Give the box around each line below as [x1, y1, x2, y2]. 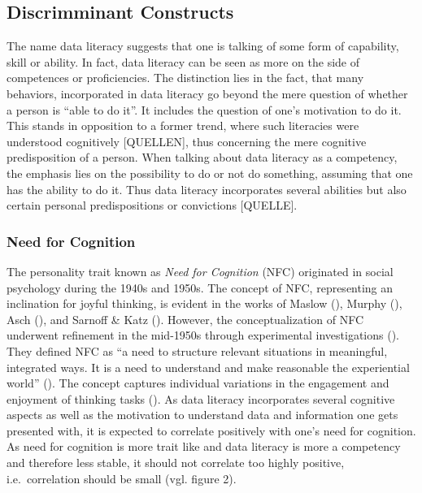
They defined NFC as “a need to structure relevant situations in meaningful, [7, 342, 388, 359]
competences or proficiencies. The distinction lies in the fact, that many [7, 69, 364, 86]
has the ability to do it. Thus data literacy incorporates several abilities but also [7, 180, 407, 197]
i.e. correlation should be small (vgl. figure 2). [7, 469, 237, 487]
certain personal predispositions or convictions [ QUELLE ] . [7, 197, 298, 214]
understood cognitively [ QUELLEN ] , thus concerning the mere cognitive [7, 132, 367, 149]
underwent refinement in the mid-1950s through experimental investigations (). [7, 327, 400, 344]
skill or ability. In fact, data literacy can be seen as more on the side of [7, 53, 360, 70]
